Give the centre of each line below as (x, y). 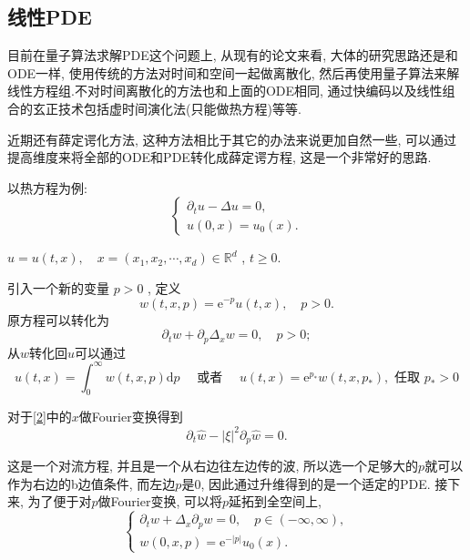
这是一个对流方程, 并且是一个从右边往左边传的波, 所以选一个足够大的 (213, 466)
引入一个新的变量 (58, 287)
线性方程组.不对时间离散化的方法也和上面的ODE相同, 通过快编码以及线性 (225, 91)
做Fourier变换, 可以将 (160, 501)
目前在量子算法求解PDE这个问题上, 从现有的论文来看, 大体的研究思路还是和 (233, 55)
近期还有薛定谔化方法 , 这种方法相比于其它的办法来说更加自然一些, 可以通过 (232, 139)
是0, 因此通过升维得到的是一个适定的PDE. (306, 483)
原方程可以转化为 (58, 319)
